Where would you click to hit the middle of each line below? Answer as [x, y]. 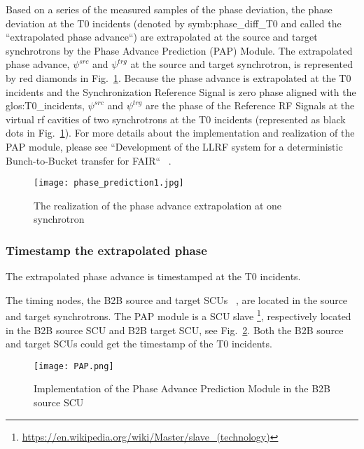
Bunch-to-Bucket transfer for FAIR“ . [89, 160]
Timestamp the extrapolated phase [106, 250]
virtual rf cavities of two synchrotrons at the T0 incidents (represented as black [176, 119]
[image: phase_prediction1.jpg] [109, 183]
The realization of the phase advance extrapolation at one [158, 205]
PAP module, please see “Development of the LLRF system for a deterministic [174, 146]
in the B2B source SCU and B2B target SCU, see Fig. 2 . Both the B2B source [175, 330]
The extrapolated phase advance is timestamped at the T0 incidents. [153, 276]
